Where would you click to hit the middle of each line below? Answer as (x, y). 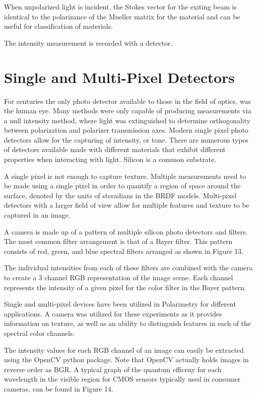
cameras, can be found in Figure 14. (59, 388)
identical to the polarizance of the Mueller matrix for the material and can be (122, 16)
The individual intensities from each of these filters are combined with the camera (128, 268)
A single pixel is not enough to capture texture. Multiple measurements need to (125, 176)
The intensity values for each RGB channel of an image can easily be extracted (124, 350)
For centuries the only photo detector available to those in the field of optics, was (128, 101)
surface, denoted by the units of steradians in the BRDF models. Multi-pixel (120, 195)
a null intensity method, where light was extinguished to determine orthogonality (127, 120)
